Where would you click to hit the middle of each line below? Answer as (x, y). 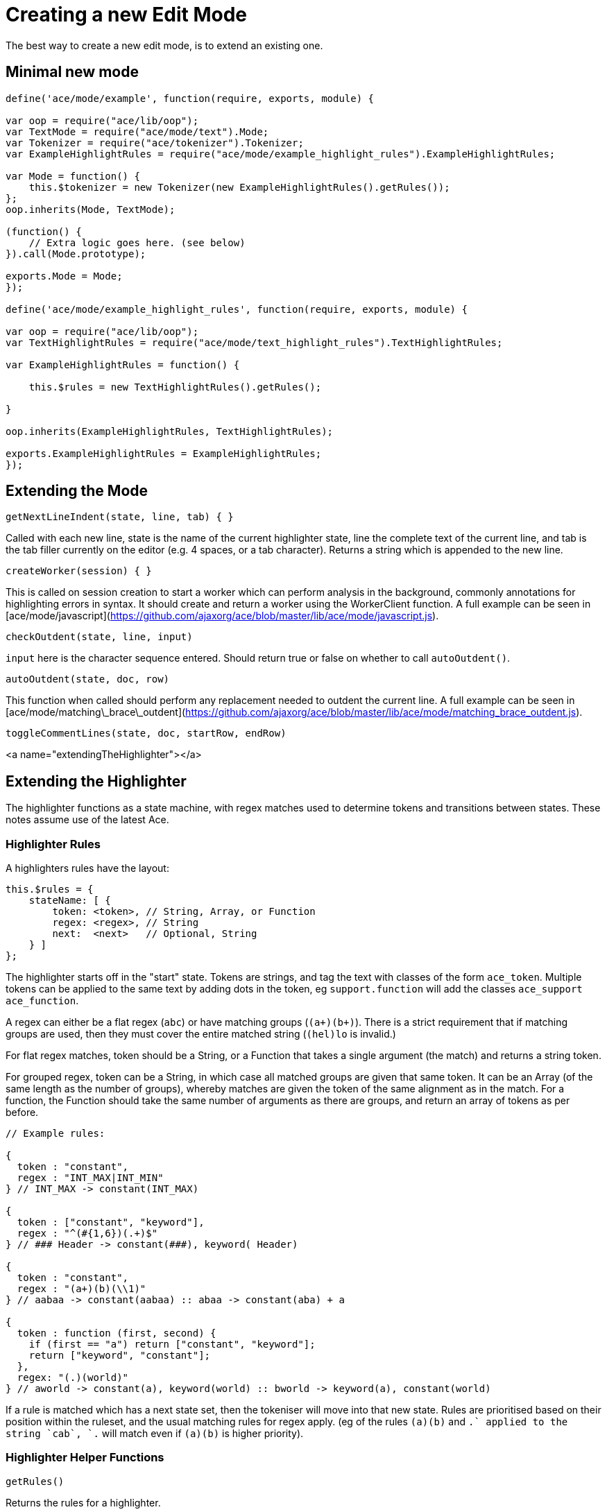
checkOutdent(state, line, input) (99, 637)
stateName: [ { (70, 901)
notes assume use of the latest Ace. (87, 820)
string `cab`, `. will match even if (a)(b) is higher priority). (155, 1434)
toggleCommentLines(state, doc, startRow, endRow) (146, 733)
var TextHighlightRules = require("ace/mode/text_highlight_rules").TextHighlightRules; (254, 342)
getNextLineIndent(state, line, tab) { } (120, 517)
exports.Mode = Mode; (64, 276)
